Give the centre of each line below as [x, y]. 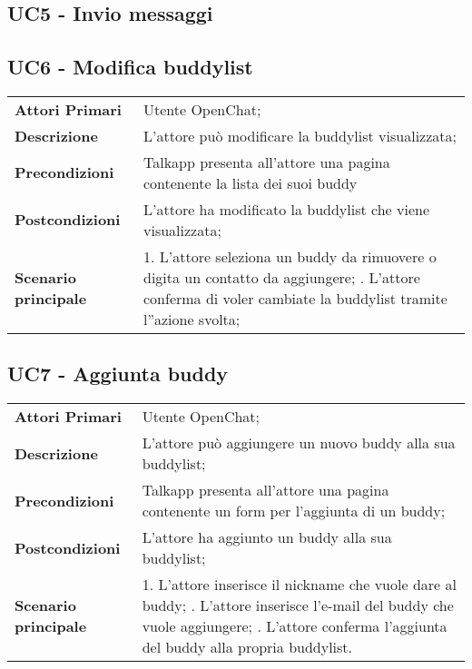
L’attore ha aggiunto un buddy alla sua [267, 537]
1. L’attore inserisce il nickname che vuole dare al [299, 585]
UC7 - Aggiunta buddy [118, 374]
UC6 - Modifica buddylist [130, 67]
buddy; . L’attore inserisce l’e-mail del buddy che [298, 605]
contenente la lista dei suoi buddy [250, 182]
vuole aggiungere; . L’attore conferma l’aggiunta [295, 626]
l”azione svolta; [192, 319]
